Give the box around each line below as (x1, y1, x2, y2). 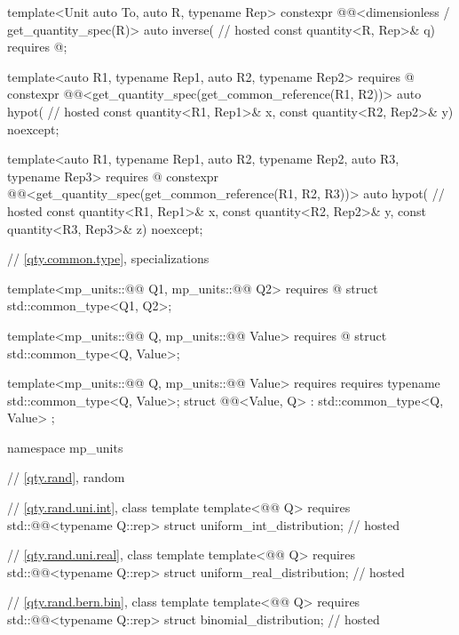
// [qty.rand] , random (7, 468, 125, 486)
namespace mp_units (7, 438, 123, 456)
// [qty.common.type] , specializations (7, 249, 210, 268)
